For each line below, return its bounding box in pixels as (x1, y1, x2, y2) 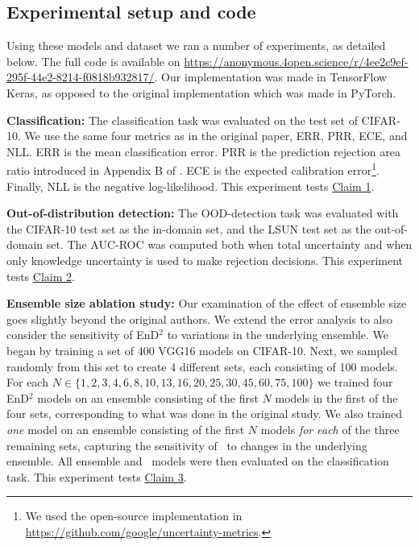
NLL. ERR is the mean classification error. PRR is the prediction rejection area (6, 143, 400, 159)
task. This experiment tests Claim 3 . (6, 468, 187, 485)
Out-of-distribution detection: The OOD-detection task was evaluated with (6, 205, 399, 221)
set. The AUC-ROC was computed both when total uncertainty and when (46, 236, 413, 253)
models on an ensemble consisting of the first (37, 389, 259, 406)
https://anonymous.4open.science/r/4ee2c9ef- (184, 52, 409, 69)
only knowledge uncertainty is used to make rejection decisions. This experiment (6, 251, 404, 268)
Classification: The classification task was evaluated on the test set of (6, 111, 358, 128)
